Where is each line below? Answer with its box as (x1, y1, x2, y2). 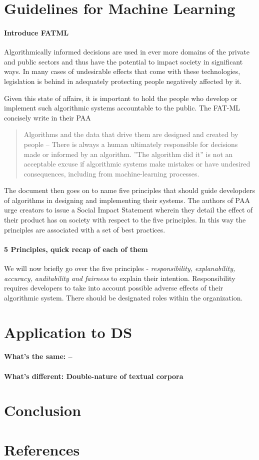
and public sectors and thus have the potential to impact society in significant (4, 56, 243, 66)
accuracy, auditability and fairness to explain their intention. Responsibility (4, 272, 235, 283)
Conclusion (4, 400, 81, 420)
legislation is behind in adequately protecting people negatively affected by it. (4, 75, 242, 86)
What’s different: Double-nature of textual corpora (4, 370, 183, 381)
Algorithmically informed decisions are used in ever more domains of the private (4, 46, 249, 57)
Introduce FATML (4, 27, 69, 37)
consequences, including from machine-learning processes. (23, 168, 199, 178)
